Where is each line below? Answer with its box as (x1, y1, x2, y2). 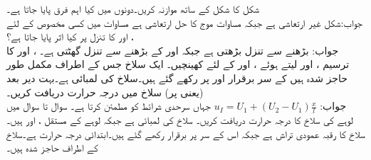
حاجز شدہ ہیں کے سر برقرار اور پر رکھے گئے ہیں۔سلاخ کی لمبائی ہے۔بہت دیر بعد (6, 70, 348, 85)
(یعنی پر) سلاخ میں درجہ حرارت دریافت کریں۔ (6, 84, 204, 99)
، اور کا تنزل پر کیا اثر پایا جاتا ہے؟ (6, 29, 134, 44)
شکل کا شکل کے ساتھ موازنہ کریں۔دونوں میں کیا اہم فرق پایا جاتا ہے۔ (6, 1, 260, 16)
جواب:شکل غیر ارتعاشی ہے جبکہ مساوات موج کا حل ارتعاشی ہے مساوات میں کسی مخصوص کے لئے (6, 15, 362, 30)
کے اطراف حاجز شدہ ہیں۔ (6, 140, 98, 155)
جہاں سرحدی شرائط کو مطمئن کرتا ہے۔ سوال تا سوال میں (6, 98, 211, 113)
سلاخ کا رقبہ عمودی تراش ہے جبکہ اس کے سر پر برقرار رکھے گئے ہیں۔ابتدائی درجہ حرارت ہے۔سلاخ (6, 126, 365, 141)
